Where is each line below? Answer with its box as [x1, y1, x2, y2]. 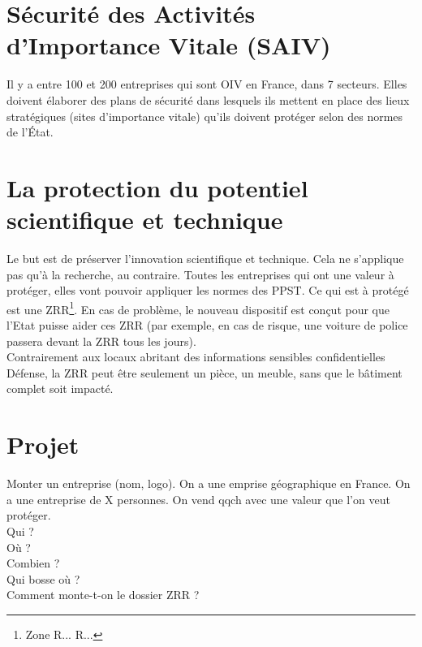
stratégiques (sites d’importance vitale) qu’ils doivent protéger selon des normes [6, 107, 403, 124]
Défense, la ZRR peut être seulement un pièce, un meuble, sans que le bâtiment [6, 364, 403, 381]
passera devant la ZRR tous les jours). [6, 332, 196, 349]
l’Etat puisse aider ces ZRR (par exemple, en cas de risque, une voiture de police [6, 317, 408, 334]
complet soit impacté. [6, 380, 114, 397]
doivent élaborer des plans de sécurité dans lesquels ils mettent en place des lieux [6, 91, 410, 108]
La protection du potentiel [6, 170, 308, 204]
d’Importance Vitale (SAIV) [6, 28, 331, 62]
